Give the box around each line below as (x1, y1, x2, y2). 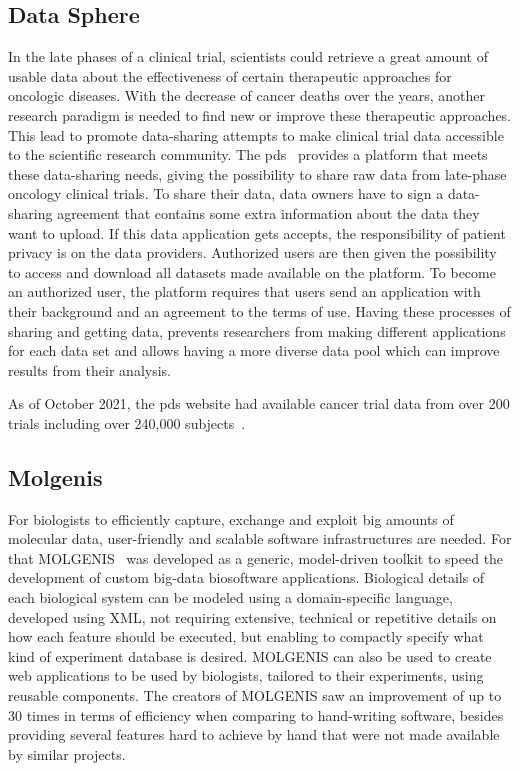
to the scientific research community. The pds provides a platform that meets (8, 144, 488, 165)
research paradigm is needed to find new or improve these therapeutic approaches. (8, 104, 512, 125)
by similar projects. (8, 743, 126, 764)
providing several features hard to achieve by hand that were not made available (8, 724, 500, 745)
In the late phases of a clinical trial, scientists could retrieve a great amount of (8, 46, 489, 67)
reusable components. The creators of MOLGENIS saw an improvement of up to (8, 685, 502, 706)
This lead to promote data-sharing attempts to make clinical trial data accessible (8, 124, 504, 145)
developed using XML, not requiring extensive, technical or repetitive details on (8, 606, 497, 627)
